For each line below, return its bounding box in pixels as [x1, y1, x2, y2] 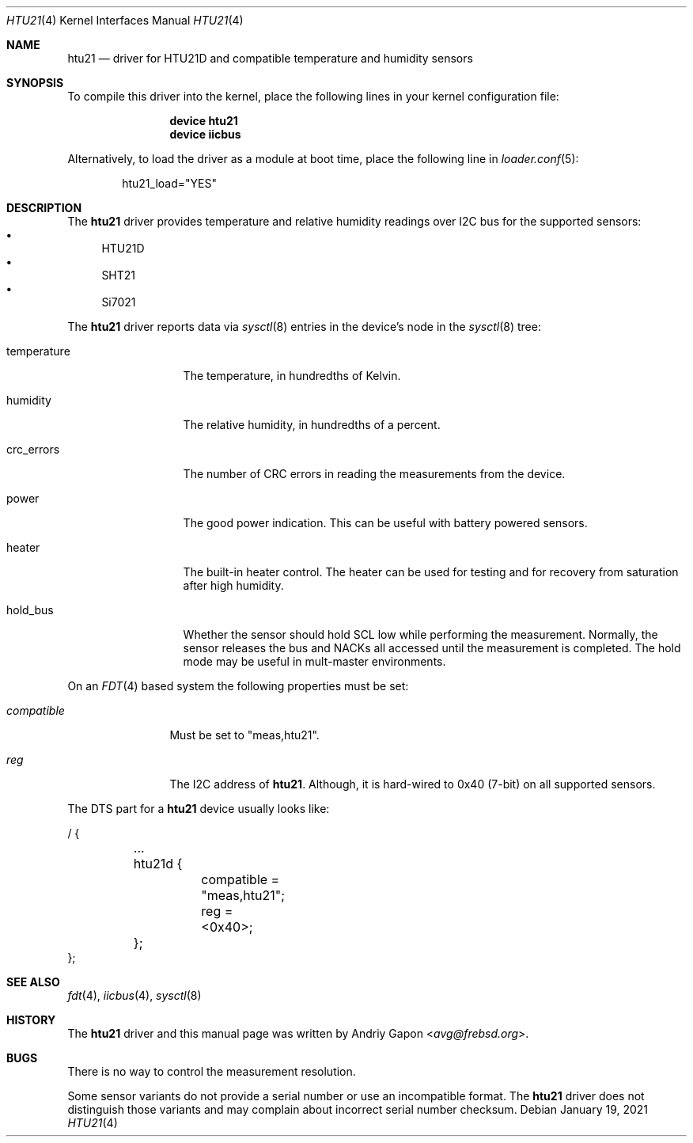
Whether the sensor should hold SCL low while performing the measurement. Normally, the [183, 628, 658, 641]
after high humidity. [183, 579, 284, 592]
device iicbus [169, 127, 241, 141]
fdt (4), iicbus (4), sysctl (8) [67, 989, 202, 1002]
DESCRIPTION [6, 201, 82, 215]
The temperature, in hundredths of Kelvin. [183, 369, 401, 382]
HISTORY [6, 1013, 56, 1027]
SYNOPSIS [6, 76, 64, 89]
